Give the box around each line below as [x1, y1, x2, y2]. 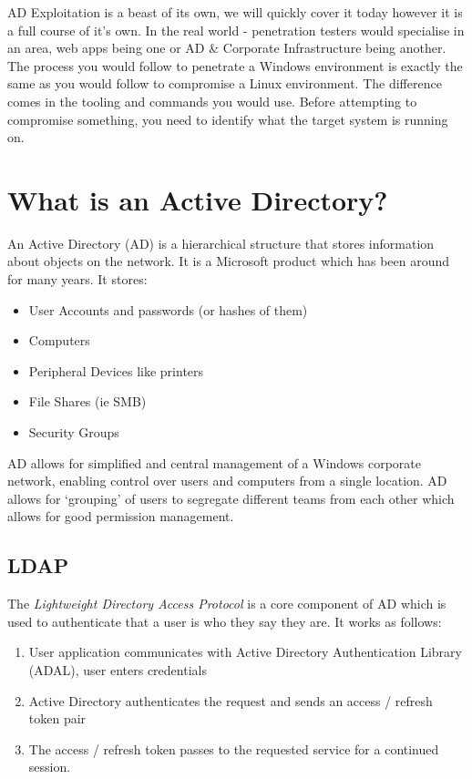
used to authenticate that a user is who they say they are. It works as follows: [7, 611, 442, 630]
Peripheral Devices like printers [28, 361, 204, 380]
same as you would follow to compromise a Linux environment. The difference [7, 74, 442, 93]
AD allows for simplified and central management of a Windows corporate [7, 453, 422, 472]
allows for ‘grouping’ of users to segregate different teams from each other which [7, 488, 455, 507]
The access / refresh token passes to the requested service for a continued [28, 739, 439, 758]
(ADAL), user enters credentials [28, 660, 207, 679]
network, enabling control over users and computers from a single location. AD [7, 471, 447, 490]
